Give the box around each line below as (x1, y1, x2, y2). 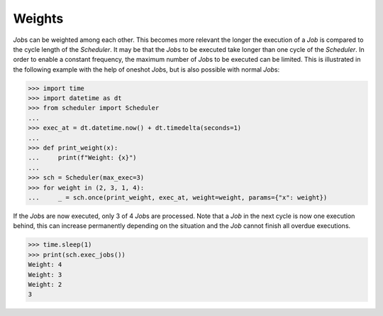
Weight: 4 (28, 261, 62, 269)
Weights (13, 11, 64, 26)
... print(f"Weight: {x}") (28, 153, 138, 162)
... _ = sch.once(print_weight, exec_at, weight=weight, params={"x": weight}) (28, 194, 328, 202)
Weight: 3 (28, 271, 62, 278)
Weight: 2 (28, 280, 62, 288)
